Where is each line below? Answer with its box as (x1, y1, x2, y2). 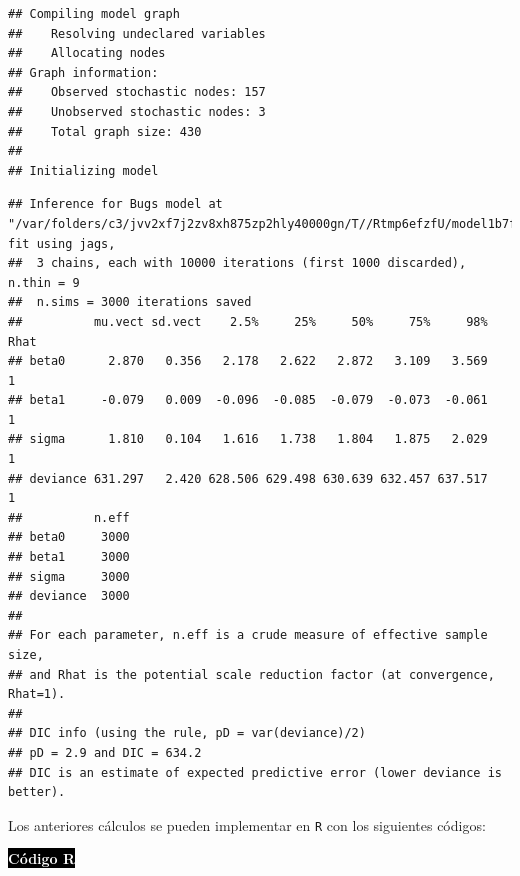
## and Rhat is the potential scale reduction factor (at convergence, (8, 667, 495, 682)
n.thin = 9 (8, 275, 80, 290)
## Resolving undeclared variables (8, 26, 266, 41)
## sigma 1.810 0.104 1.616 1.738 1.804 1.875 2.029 (8, 432, 488, 447)
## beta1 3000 (8, 550, 130, 565)
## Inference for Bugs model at (8, 197, 223, 212)
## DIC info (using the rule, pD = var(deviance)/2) (8, 726, 366, 741)
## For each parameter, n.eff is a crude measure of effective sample (8, 628, 488, 643)
